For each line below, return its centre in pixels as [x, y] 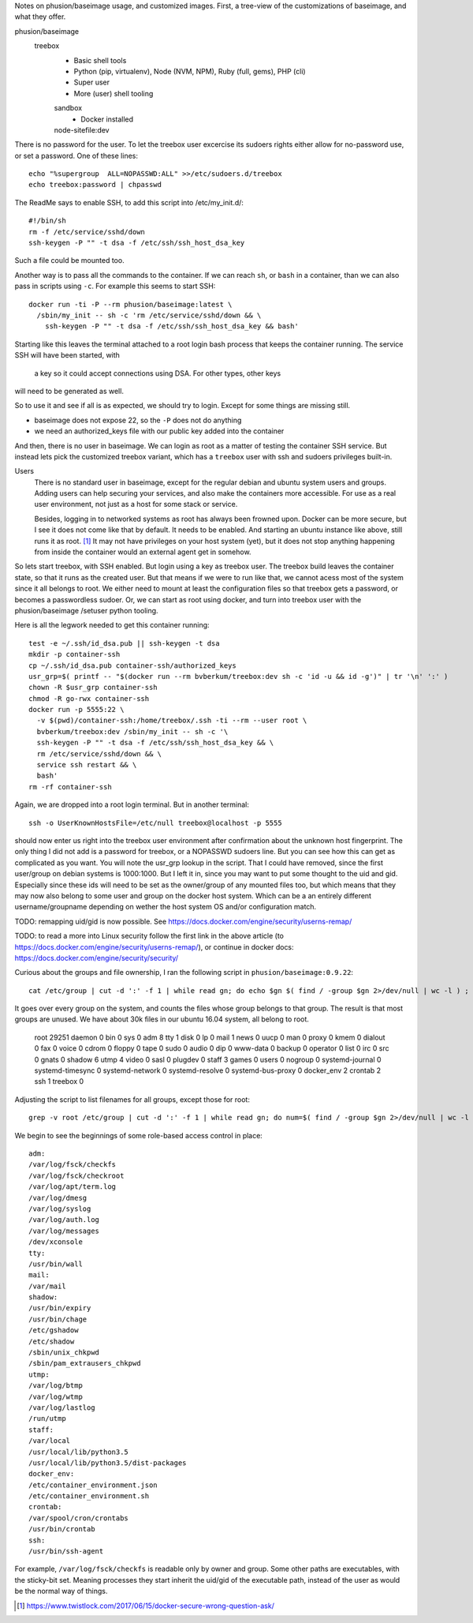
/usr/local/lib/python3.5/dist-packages [108, 1463]
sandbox [68, 108]
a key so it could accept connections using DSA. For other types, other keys [158, 373]
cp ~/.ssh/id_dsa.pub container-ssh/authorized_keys [132, 665]
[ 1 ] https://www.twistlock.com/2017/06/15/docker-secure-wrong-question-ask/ [146, 1606]
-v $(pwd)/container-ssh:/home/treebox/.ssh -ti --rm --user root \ [172, 721]
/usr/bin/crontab [62, 1529]
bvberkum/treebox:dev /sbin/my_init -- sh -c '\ [132, 731]
